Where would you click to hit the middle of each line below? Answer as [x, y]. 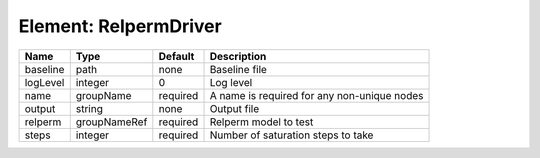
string [89, 108]
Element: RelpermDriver [120, 26]
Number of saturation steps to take [291, 135]
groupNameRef [111, 122]
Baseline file [238, 69]
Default [176, 56]
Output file [234, 108]
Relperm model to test [261, 122]
